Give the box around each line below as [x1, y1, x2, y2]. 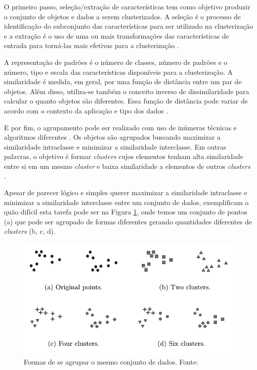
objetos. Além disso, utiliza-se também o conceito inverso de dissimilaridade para [4, 86, 250, 96]
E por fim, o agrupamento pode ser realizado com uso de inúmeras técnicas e [4, 122, 237, 132]
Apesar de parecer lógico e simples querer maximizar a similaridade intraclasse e [4, 187, 247, 198]
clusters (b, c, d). [4, 226, 56, 236]
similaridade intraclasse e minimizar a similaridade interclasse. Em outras [4, 141, 226, 152]
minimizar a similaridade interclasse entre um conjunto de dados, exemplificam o [4, 197, 249, 207]
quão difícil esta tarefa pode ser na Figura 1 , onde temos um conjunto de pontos [4, 207, 248, 217]
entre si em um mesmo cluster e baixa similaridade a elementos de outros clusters [4, 160, 251, 171]
